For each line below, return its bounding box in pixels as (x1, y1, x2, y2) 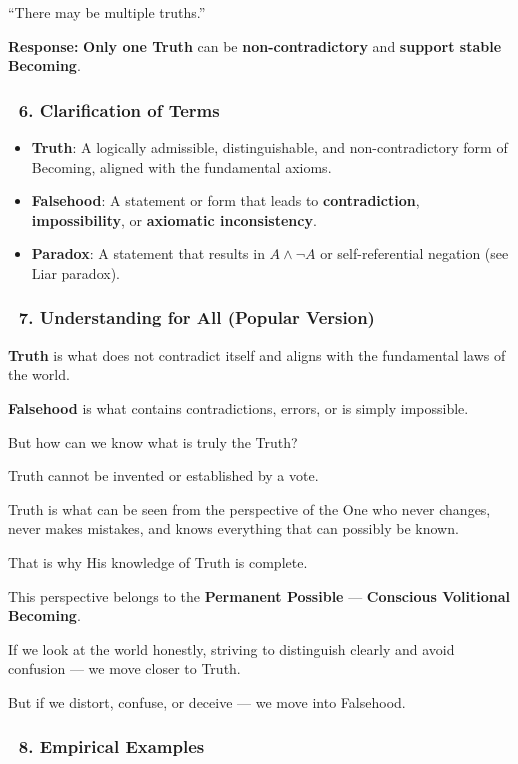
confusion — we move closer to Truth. (8, 658, 241, 679)
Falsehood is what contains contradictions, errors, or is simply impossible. (8, 397, 469, 418)
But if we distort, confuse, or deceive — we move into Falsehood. (8, 691, 406, 712)
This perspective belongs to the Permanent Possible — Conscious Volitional (8, 585, 510, 606)
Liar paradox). (31, 262, 120, 283)
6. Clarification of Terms (18, 97, 220, 122)
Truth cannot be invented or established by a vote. (8, 465, 319, 486)
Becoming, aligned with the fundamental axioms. (31, 156, 332, 177)
